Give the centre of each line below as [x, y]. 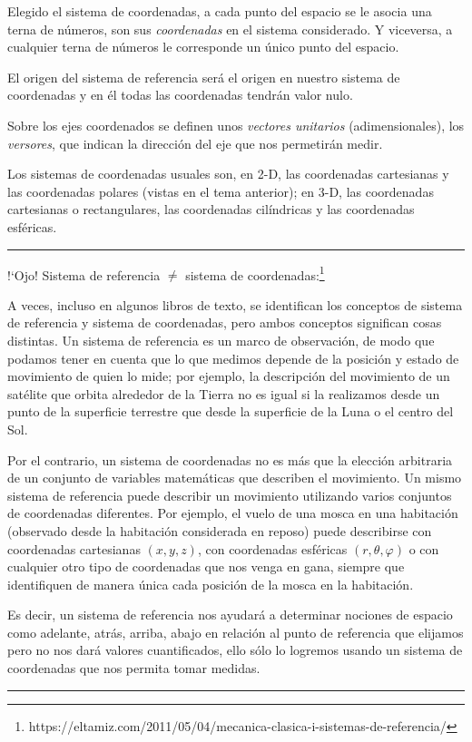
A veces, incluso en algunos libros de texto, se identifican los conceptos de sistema [235, 304]
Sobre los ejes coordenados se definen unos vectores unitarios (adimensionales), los [236, 125]
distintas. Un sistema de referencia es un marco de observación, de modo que [221, 340]
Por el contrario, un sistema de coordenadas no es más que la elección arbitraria [230, 459]
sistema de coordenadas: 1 [255, 273]
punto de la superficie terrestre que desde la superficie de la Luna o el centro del [231, 411]
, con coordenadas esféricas [272, 548]
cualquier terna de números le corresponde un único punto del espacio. [203, 47]
